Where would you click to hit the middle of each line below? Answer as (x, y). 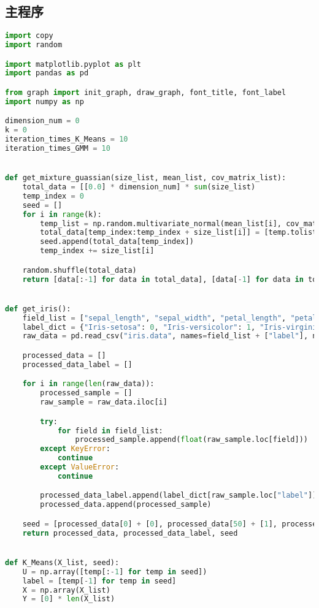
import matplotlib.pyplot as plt (73, 64)
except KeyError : (75, 449)
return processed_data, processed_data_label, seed (130, 533)
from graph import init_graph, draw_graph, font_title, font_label (146, 93)
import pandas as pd (47, 73)
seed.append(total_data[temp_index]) (117, 242)
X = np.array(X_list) (66, 590)
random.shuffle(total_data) (79, 270)
